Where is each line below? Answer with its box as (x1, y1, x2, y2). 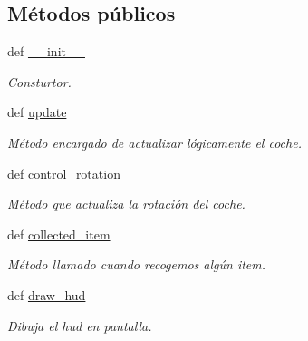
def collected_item (7, 224, 111, 243)
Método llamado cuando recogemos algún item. (7, 255, 266, 274)
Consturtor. (7, 72, 72, 91)
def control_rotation (7, 163, 120, 182)
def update (7, 102, 67, 122)
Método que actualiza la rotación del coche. (7, 194, 245, 213)
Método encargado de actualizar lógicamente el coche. (7, 132, 302, 151)
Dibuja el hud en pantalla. (7, 316, 152, 335)
